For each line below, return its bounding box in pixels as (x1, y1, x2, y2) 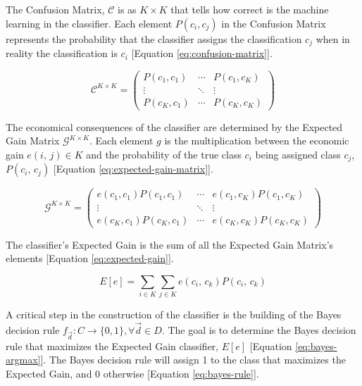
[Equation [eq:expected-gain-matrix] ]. (53, 161, 213, 176)
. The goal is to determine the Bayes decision (161, 322, 356, 337)
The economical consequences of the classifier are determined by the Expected (6, 119, 343, 134)
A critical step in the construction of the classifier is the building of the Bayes (6, 307, 342, 322)
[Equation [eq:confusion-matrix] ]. (131, 46, 273, 61)
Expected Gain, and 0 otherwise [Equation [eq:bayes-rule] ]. (6, 366, 259, 380)
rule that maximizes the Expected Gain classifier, (6, 338, 218, 353)
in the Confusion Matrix (221, 15, 326, 30)
